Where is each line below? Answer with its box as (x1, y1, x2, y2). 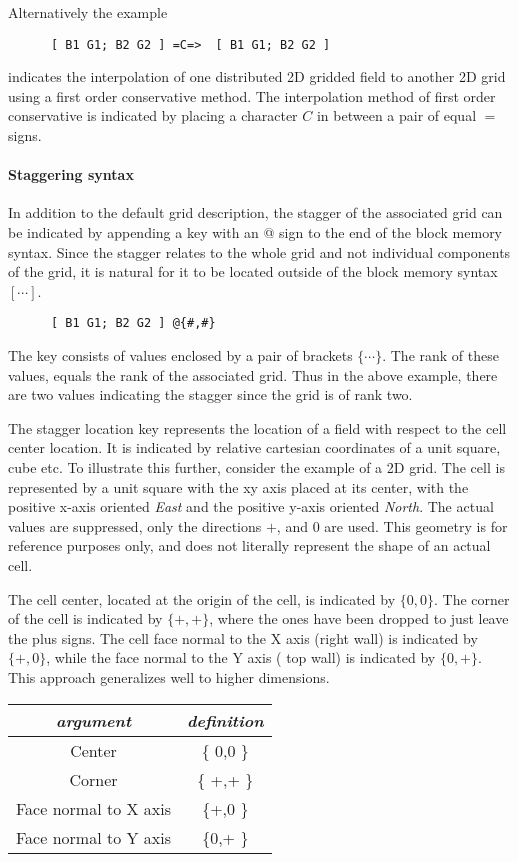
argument (55, 708, 132, 732)
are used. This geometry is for (324, 515, 508, 536)
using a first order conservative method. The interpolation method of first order (8, 85, 496, 106)
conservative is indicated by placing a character (8, 105, 298, 126)
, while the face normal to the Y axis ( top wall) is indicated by (46, 647, 436, 668)
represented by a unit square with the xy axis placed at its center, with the (8, 476, 469, 497)
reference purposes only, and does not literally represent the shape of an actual (8, 535, 491, 556)
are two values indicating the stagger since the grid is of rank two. (8, 384, 413, 405)
